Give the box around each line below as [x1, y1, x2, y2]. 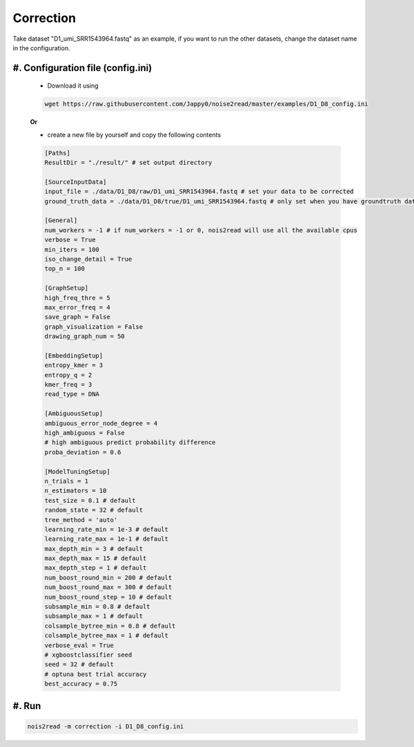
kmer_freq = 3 [44, 381, 92, 389]
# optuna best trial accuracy [44, 670, 147, 678]
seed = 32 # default [44, 661, 114, 668]
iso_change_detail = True [44, 255, 132, 263]
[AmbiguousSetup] [44, 410, 103, 417]
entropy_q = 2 [44, 371, 92, 379]
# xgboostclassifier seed [44, 651, 132, 659]
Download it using [47, 81, 99, 90]
